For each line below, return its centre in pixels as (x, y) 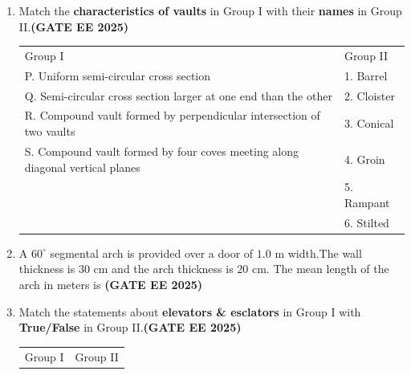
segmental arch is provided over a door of (152, 253)
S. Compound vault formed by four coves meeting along (162, 151)
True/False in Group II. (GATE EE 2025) (130, 327)
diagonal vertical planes (82, 167)
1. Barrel (366, 75)
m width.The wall (318, 253)
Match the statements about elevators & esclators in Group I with (190, 311)
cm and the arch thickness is (163, 269)
